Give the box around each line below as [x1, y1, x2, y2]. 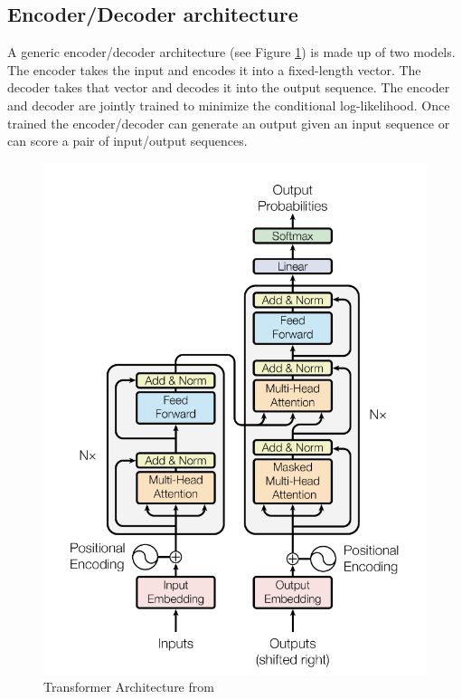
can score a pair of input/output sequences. [7, 131, 248, 150]
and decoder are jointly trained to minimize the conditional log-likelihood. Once [7, 95, 450, 114]
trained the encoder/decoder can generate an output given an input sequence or [7, 113, 450, 132]
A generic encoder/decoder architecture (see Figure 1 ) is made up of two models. [7, 43, 456, 62]
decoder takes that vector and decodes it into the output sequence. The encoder [7, 78, 450, 97]
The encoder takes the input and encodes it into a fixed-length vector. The [7, 60, 421, 79]
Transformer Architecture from [43, 677, 214, 696]
